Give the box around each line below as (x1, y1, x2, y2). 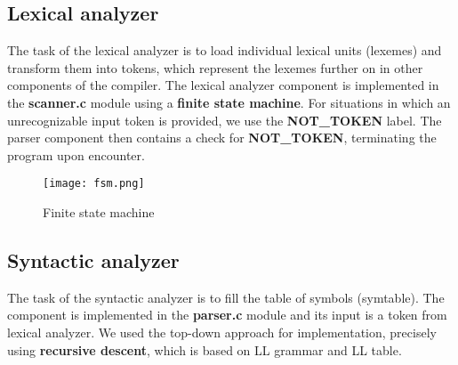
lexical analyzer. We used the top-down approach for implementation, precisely (7, 323, 437, 341)
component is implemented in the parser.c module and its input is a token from (7, 305, 447, 324)
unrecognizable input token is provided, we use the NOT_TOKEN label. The (7, 110, 442, 129)
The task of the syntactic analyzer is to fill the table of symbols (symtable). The (7, 288, 445, 306)
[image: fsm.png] (43, 177, 145, 191)
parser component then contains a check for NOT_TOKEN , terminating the (7, 128, 437, 147)
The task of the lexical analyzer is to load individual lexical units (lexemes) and (7, 41, 442, 60)
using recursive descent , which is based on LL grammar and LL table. (7, 340, 402, 359)
